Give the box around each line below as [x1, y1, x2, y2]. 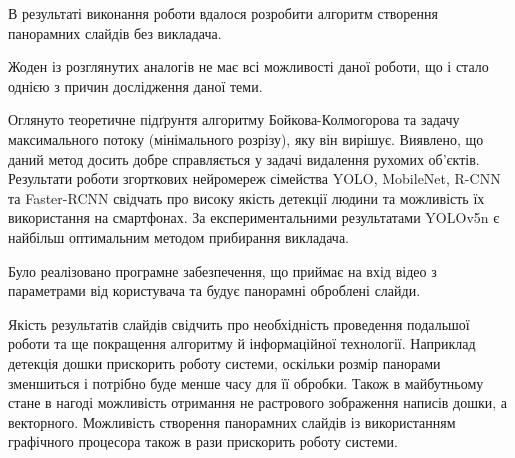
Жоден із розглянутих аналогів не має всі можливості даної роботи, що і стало [8, 56, 489, 77]
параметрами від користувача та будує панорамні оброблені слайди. [8, 280, 421, 301]
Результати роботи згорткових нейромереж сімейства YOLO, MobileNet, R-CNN [8, 168, 501, 189]
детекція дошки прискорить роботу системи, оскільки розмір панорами [8, 352, 441, 373]
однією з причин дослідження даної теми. [8, 75, 263, 96]
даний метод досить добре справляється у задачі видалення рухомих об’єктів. [8, 148, 480, 169]
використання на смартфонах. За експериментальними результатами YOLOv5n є [8, 207, 500, 228]
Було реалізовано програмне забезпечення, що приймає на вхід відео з [8, 260, 437, 281]
